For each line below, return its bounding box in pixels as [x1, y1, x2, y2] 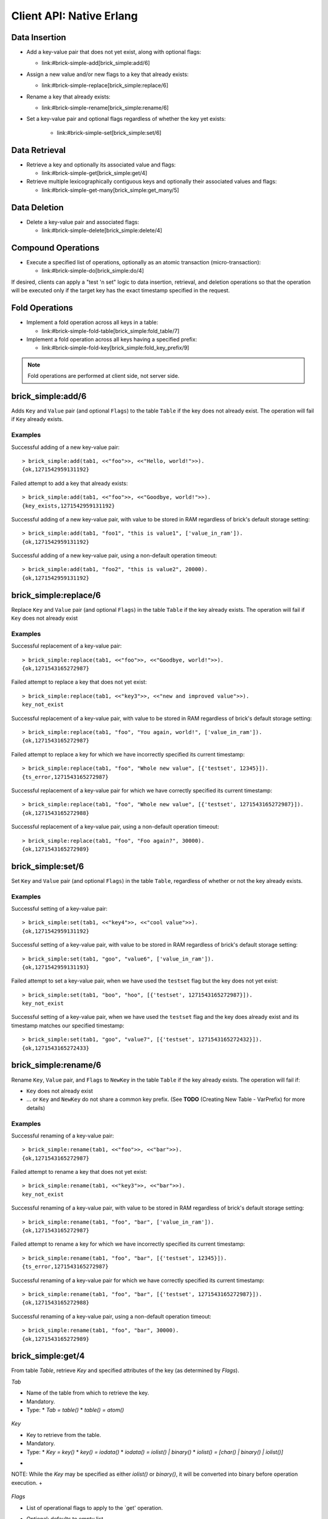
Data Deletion [11, 202, 64, 213]
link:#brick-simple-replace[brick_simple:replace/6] [41, 82, 169, 89]
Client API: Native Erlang [11, 9, 138, 22]
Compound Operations [11, 242, 100, 253]
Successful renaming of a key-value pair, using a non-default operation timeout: [11, 1312, 212, 1320]
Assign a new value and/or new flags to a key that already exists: [26, 70, 189, 78]
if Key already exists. [11, 416, 64, 423]
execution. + [11, 1479, 43, 1486]
